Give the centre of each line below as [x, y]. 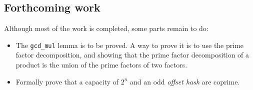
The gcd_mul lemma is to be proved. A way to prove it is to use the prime [130, 45]
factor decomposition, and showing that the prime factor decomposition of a [132, 55]
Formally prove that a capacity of [67, 81]
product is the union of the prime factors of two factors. [101, 65]
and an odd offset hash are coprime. [185, 81]
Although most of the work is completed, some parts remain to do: [106, 28]
